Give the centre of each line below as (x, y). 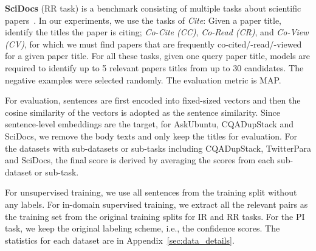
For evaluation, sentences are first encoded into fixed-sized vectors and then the (153, 100)
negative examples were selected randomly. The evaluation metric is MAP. (143, 80)
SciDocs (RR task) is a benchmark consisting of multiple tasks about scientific (153, 8)
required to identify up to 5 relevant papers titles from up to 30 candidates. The (154, 67)
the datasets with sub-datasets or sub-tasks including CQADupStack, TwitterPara (158, 148)
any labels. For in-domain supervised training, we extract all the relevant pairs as (156, 204)
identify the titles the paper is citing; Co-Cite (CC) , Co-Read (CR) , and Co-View (157, 32)
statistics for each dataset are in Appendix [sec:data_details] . (120, 240)
